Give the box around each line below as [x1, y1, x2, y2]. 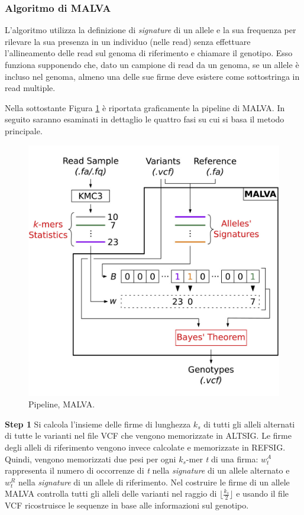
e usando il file [236, 487, 289, 500]
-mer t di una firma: [186, 452, 258, 465]
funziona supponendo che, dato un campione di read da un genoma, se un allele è [5, 59, 299, 70]
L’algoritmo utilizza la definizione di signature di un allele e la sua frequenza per [5, 24, 296, 36]
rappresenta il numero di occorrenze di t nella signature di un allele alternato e [5, 464, 290, 477]
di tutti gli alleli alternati [203, 417, 295, 430]
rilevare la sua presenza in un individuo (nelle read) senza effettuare [5, 35, 251, 47]
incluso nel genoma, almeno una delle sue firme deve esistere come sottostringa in [5, 70, 300, 82]
